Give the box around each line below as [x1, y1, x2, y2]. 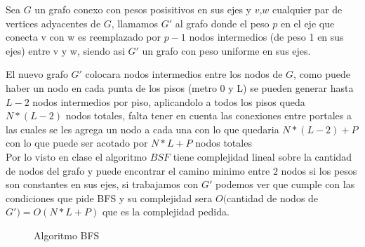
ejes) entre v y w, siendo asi [6, 43, 125, 58]
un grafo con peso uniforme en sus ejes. [142, 43, 311, 58]
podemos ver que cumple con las [215, 177, 355, 192]
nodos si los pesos [281, 163, 357, 178]
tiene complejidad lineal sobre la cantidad [173, 149, 352, 163]
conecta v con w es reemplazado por [6, 29, 161, 44]
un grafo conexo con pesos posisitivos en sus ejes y [34, 2, 251, 16]
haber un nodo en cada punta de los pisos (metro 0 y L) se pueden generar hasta [6, 80, 354, 95]
